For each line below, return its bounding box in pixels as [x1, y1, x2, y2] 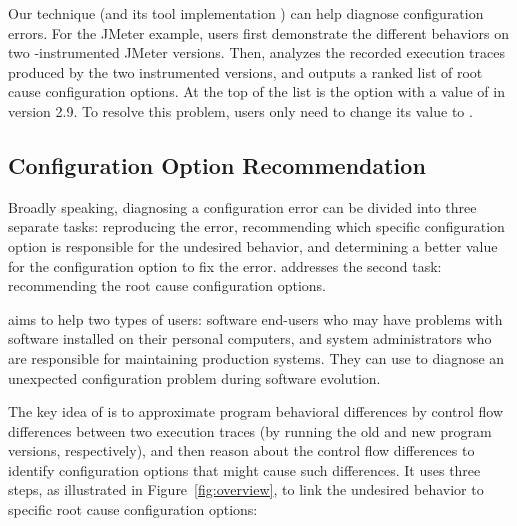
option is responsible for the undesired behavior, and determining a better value [8, 235, 498, 256]
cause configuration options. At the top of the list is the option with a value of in [8, 81, 505, 102]
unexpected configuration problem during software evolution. [8, 367, 381, 388]
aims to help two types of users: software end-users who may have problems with [8, 308, 503, 329]
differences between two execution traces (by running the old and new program [8, 420, 492, 441]
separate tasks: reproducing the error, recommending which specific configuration [8, 216, 505, 237]
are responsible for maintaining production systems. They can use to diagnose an [8, 347, 505, 368]
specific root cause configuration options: [8, 499, 258, 520]
